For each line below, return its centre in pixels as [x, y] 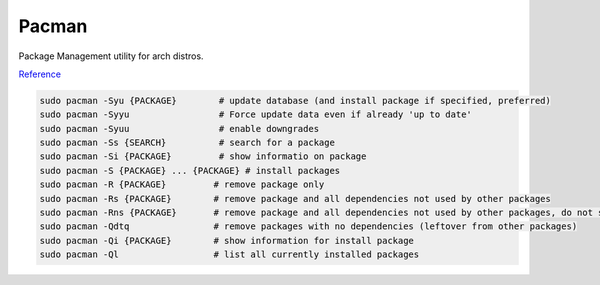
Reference [40, 74]
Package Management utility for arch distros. [111, 56]
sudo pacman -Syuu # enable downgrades [179, 128]
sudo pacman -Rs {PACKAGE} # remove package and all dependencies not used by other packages [295, 198]
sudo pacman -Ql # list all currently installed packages [229, 254]
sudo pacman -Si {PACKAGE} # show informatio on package [203, 156]
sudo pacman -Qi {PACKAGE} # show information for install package [227, 240]
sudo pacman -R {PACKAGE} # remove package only [182, 184]
